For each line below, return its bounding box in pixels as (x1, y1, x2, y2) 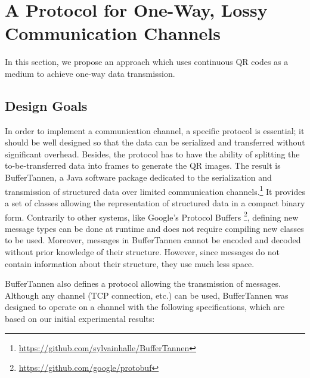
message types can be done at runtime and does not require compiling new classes (5, 222, 304, 234)
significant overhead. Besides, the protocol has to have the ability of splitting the (5, 147, 300, 160)
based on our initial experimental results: (5, 312, 155, 324)
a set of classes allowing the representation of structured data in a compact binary (5, 196, 305, 209)
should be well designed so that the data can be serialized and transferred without (5, 136, 305, 148)
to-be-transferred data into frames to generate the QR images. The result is (5, 159, 281, 172)
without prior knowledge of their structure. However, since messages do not (5, 245, 280, 258)
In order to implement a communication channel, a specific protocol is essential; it (5, 124, 305, 137)
